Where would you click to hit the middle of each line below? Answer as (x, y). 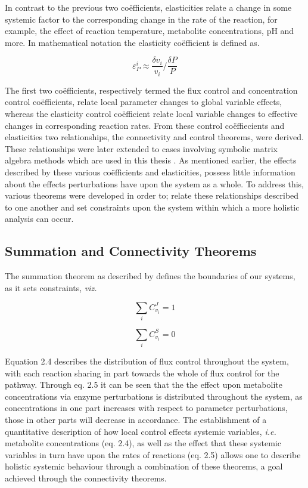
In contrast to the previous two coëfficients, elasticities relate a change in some (148, 7)
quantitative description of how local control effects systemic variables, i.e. (141, 431)
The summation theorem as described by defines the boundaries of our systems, (150, 276)
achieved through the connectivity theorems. (86, 478)
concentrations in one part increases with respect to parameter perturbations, (146, 408)
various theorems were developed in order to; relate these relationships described (152, 195)
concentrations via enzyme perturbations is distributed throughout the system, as (154, 396)
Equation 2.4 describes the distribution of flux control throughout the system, (147, 361)
